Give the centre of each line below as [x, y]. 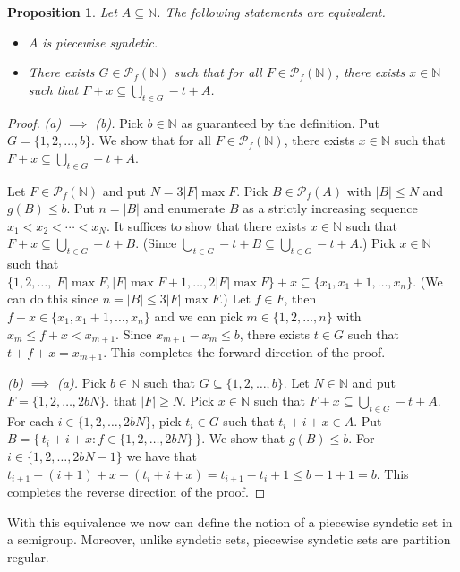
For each [30, 420]
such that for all [218, 72]
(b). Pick [119, 122]
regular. [28, 556]
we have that [162, 456]
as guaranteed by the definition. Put [280, 122]
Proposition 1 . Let [62, 12]
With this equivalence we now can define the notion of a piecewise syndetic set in [230, 521]
